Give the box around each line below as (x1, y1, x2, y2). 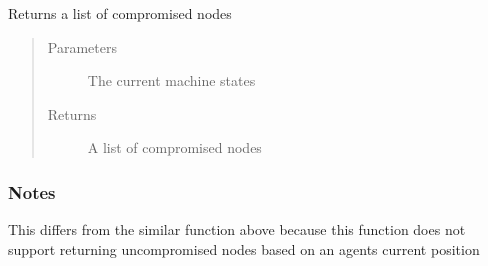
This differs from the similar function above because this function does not (8, 219, 466, 240)
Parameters (47, 36, 117, 57)
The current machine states (87, 70, 256, 91)
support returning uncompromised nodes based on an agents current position (8, 238, 480, 259)
